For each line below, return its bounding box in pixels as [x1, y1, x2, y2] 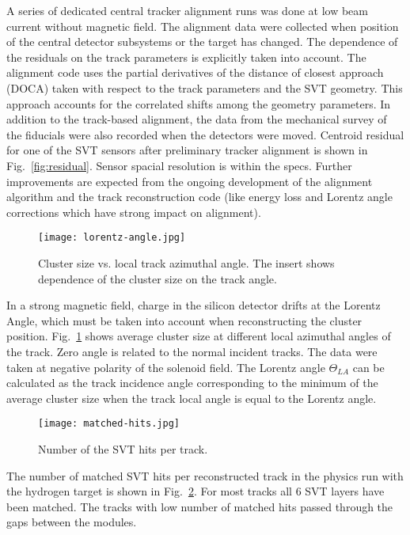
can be [352, 359, 385, 375]
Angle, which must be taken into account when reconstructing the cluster [6, 312, 363, 328]
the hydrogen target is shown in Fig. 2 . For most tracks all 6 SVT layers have [6, 483, 385, 499]
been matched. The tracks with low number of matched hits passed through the [6, 498, 393, 514]
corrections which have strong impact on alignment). [6, 203, 261, 220]
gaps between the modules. [6, 514, 137, 530]
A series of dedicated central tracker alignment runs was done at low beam [6, 2, 369, 18]
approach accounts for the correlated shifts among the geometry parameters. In [6, 95, 391, 112]
